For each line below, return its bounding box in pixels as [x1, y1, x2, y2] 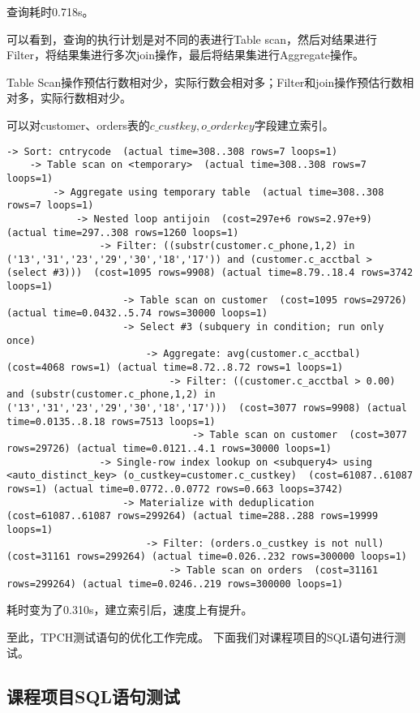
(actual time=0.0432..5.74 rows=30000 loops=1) [6, 307, 268, 320]
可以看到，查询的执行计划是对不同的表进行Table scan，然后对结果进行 [6, 30, 378, 47]
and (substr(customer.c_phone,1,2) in [6, 389, 216, 401]
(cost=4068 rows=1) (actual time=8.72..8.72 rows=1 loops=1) [6, 362, 344, 374]
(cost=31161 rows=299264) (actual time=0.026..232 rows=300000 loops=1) [6, 551, 407, 563]
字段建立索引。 [254, 116, 334, 133]
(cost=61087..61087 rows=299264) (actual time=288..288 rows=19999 [6, 510, 379, 522]
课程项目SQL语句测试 [6, 684, 181, 709]
